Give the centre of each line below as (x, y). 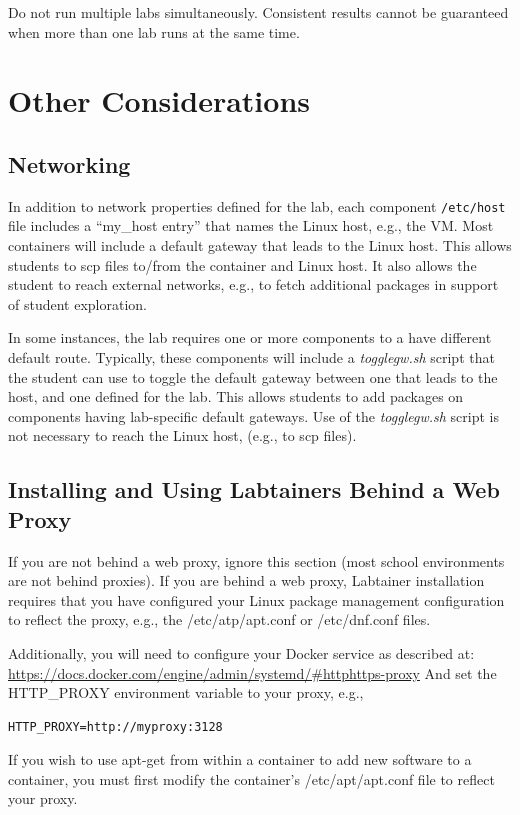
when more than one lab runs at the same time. (154, 31)
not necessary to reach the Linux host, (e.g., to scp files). (182, 435)
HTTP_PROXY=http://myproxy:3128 (115, 726)
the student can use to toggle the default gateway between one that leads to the (253, 376)
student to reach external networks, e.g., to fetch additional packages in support (253, 284)
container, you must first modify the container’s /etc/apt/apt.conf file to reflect (251, 778)
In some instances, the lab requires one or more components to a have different (250, 337)
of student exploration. (77, 303)
